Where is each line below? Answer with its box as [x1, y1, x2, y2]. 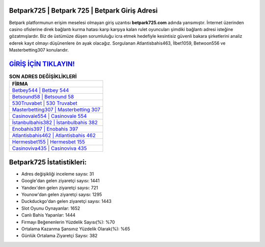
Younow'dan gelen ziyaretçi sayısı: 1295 [21, 192, 103, 197]
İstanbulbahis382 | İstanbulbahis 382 [12, 119, 98, 126]
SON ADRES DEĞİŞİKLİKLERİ [9, 73, 77, 80]
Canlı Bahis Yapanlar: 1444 [21, 212, 76, 218]
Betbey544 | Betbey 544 [12, 87, 69, 94]
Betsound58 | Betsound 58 [12, 93, 74, 100]
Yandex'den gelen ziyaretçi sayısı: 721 [21, 185, 98, 191]
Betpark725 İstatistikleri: [9, 158, 87, 166]
